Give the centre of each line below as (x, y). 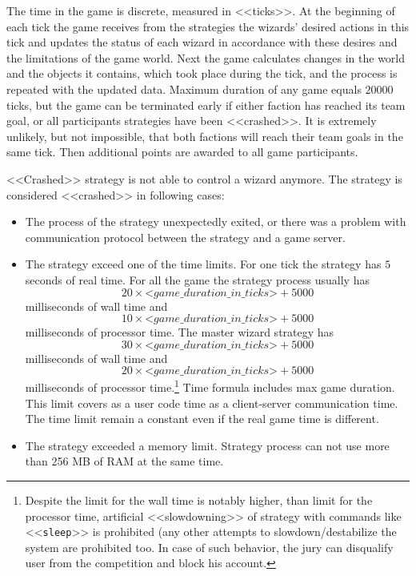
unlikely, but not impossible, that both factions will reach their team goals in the (205, 136)
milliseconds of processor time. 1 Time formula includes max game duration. (210, 386)
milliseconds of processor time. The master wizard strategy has (180, 332)
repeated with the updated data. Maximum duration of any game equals (184, 89)
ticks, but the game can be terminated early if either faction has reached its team (206, 105)
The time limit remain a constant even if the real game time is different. (202, 419)
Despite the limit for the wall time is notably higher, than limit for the (199, 499)
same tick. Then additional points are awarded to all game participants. (182, 152)
